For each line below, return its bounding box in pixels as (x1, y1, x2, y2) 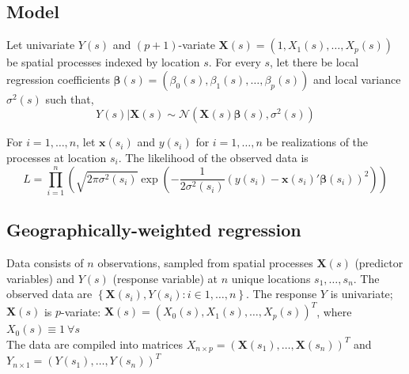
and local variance (312, 70, 401, 87)
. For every (208, 54, 261, 70)
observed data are (6, 285, 93, 302)
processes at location (6, 149, 107, 165)
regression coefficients (6, 70, 110, 87)
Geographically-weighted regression (6, 217, 301, 242)
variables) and (6, 270, 75, 286)
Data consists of (6, 255, 84, 271)
